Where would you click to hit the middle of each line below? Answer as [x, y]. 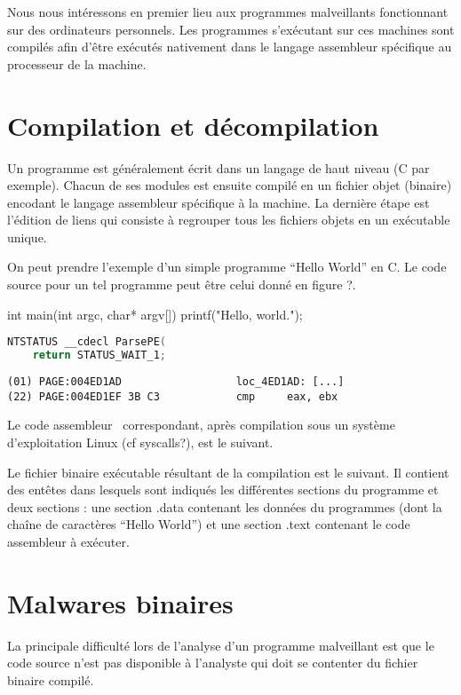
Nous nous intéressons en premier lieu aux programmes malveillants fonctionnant [228, 12]
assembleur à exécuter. [68, 541]
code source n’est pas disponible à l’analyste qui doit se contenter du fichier [213, 663]
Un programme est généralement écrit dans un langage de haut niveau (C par [219, 167]
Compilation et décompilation [193, 125]
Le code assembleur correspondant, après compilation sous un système [201, 425]
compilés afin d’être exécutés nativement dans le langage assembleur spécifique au [230, 47]
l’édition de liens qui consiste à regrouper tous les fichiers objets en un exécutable [229, 220]
